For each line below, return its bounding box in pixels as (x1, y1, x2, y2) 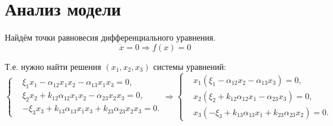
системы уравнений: (153, 60, 226, 72)
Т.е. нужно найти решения (5, 60, 101, 72)
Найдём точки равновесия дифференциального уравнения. (5, 31, 216, 44)
